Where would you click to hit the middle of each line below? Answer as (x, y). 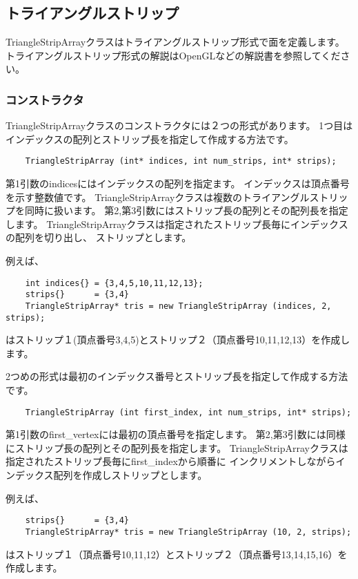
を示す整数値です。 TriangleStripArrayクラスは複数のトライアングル (158, 197)
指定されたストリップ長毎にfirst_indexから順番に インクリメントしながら (171, 461)
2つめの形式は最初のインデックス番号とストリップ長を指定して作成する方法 (177, 376)
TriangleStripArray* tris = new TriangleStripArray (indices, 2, (178, 306)
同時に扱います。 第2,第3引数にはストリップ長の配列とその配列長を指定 (186, 210)
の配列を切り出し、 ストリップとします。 (99, 237)
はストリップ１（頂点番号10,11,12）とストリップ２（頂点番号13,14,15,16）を (177, 554)
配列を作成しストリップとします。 (130, 475)
